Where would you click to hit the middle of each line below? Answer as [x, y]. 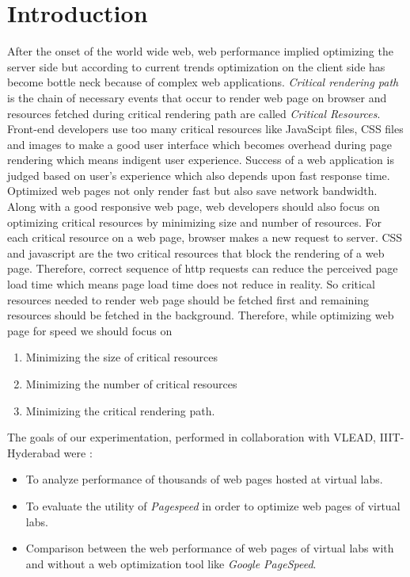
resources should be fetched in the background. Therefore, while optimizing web [201, 315]
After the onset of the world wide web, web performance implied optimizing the [200, 51]
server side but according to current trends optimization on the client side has [196, 66]
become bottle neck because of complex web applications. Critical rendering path [203, 82]
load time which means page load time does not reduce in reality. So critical [191, 284]
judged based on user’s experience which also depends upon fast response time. [199, 175]
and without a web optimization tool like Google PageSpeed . [171, 563]
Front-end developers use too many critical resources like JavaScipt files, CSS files [205, 129]
